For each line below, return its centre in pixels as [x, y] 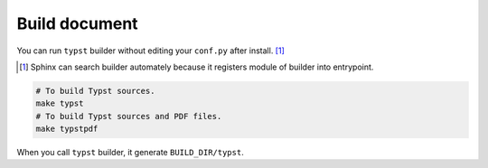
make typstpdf [67, 129]
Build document [78, 23]
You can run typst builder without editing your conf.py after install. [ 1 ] [150, 51]
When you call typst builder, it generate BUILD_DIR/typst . [130, 153]
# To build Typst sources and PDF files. [129, 116]
